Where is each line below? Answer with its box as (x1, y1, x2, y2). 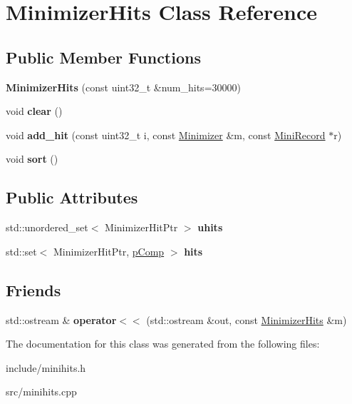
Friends (6, 278, 61, 301)
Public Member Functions (6, 46, 201, 68)
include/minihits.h (6, 360, 86, 375)
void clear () (6, 103, 63, 118)
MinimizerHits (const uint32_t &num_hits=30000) (6, 79, 241, 94)
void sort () (6, 151, 58, 166)
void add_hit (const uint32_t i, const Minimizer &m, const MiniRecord (6, 127, 326, 142)
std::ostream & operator (6, 312, 117, 327)
